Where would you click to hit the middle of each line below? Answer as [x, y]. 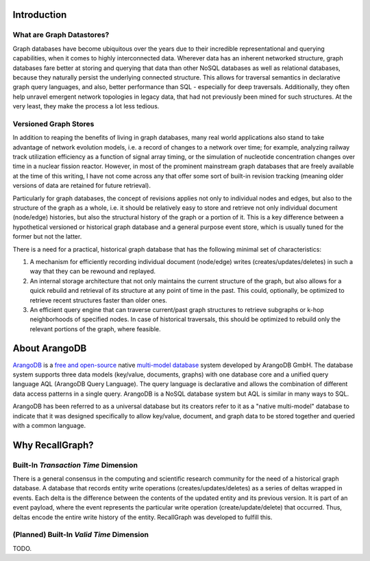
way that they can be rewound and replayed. [93, 272]
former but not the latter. [47, 237]
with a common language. [49, 425]
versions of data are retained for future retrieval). [82, 186]
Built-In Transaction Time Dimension [75, 465]
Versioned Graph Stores [53, 123]
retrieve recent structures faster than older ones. [99, 300]
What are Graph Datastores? [61, 35]
